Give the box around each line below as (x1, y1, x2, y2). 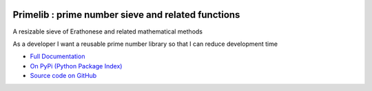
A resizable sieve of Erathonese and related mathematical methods (12, 27, 203, 36)
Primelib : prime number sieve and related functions (12, 9, 240, 21)
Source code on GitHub (30, 72, 97, 80)
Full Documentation (30, 52, 85, 61)
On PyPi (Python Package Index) (30, 62, 123, 70)
